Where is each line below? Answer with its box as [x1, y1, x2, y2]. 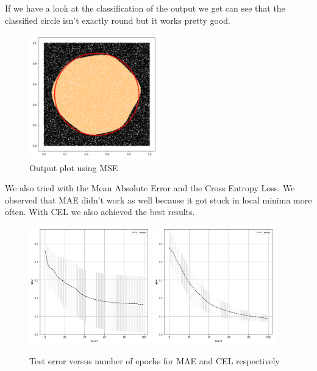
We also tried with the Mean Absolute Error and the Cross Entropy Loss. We [5, 182, 295, 194]
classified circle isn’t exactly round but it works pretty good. [5, 13, 230, 26]
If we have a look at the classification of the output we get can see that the [5, 2, 285, 14]
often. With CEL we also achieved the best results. [5, 205, 195, 218]
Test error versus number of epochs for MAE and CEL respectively [29, 354, 280, 367]
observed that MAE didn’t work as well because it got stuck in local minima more [5, 193, 312, 206]
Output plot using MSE [29, 161, 118, 174]
